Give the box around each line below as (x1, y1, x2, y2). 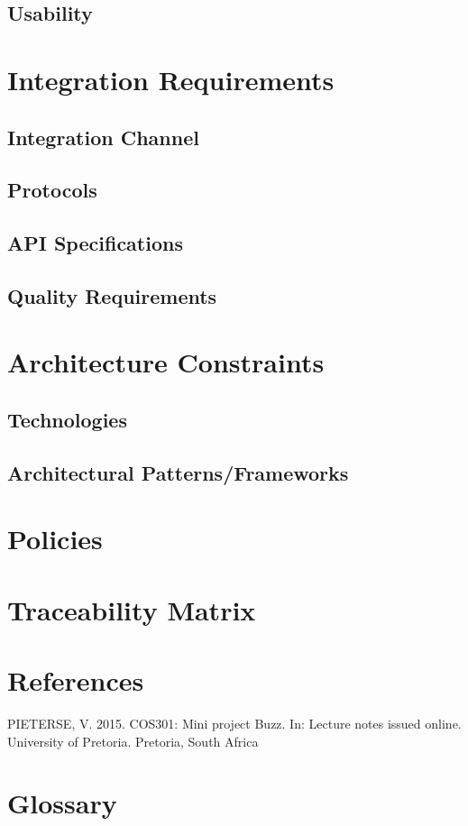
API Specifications (7, 229, 183, 257)
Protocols (7, 176, 97, 204)
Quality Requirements (7, 281, 217, 309)
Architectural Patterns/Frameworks (7, 458, 349, 486)
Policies (7, 520, 103, 557)
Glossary (7, 785, 117, 821)
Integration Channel (7, 123, 199, 151)
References (7, 662, 144, 699)
